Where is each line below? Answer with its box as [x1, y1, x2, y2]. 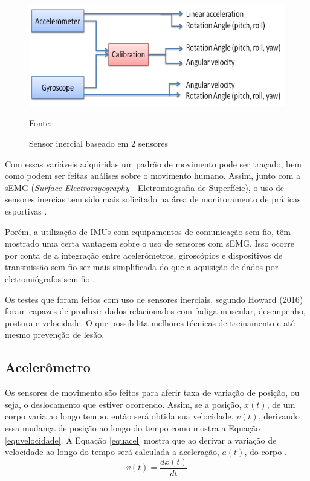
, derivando [258, 410, 300, 422]
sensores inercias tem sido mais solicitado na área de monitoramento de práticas [5, 193, 301, 205]
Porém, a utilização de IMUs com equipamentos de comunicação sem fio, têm [5, 225, 291, 237]
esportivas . [5, 205, 47, 218]
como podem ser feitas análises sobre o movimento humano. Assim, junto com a [5, 169, 300, 182]
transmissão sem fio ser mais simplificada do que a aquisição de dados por [5, 260, 279, 273]
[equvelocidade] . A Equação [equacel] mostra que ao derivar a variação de [5, 433, 277, 446]
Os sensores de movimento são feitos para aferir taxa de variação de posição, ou [5, 386, 300, 399]
